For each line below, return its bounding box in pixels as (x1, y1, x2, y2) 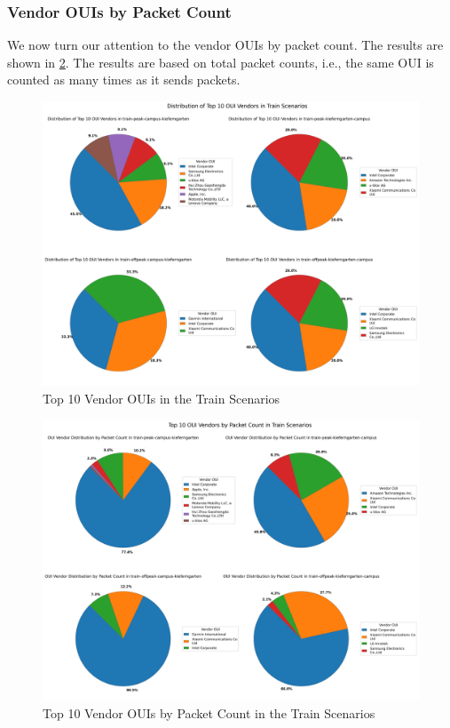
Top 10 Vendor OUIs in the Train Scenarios (43, 389, 280, 408)
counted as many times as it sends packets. (7, 70, 241, 89)
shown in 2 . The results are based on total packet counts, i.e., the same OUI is (7, 52, 434, 71)
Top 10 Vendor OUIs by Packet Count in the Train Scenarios (43, 703, 375, 722)
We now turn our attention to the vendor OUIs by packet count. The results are (7, 36, 444, 54)
